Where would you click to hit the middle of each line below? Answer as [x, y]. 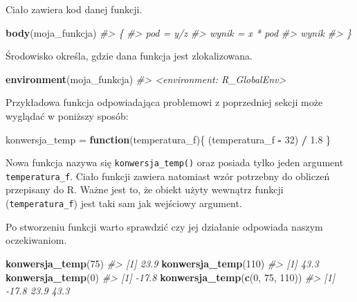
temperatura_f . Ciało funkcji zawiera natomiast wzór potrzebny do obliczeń [168, 176]
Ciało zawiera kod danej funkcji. [74, 9]
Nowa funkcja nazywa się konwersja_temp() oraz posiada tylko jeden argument [175, 162]
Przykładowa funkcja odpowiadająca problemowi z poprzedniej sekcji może [164, 102]
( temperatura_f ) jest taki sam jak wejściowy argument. [124, 203]
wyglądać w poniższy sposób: [67, 115]
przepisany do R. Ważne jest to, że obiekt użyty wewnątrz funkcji [145, 189]
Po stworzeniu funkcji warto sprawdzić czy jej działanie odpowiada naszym [164, 226]
